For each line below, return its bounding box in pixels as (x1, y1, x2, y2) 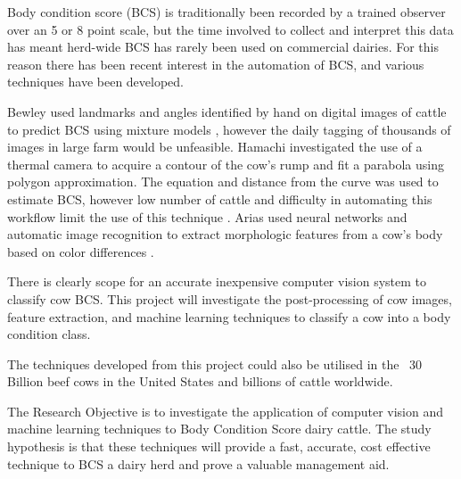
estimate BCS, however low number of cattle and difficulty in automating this (7, 189, 432, 208)
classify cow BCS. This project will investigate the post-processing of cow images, (7, 289, 452, 308)
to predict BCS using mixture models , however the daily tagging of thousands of (7, 120, 451, 138)
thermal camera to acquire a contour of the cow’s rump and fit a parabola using (7, 154, 444, 173)
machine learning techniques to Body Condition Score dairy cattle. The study (7, 419, 432, 438)
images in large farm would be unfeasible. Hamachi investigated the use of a (7, 137, 423, 156)
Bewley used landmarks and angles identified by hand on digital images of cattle (7, 102, 447, 120)
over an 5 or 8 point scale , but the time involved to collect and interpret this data (7, 20, 454, 38)
